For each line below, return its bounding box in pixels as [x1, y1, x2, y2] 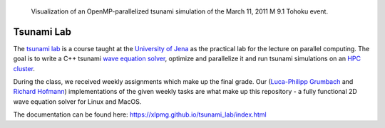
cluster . [13, 64, 36, 73]
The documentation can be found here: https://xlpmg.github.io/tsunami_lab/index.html [13, 110, 267, 119]
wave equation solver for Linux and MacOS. [13, 97, 142, 106]
